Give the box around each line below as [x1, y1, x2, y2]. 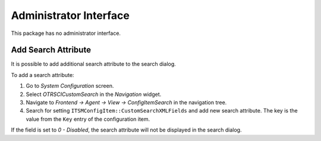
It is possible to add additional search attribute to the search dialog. [11, 60, 177, 68]
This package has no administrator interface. [11, 30, 121, 37]
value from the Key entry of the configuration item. [26, 116, 150, 123]
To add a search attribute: [11, 71, 74, 78]
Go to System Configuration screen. [26, 82, 114, 89]
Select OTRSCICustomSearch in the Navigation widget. [26, 91, 162, 98]
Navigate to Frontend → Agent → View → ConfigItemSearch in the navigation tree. [26, 99, 227, 106]
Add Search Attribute [11, 45, 92, 55]
